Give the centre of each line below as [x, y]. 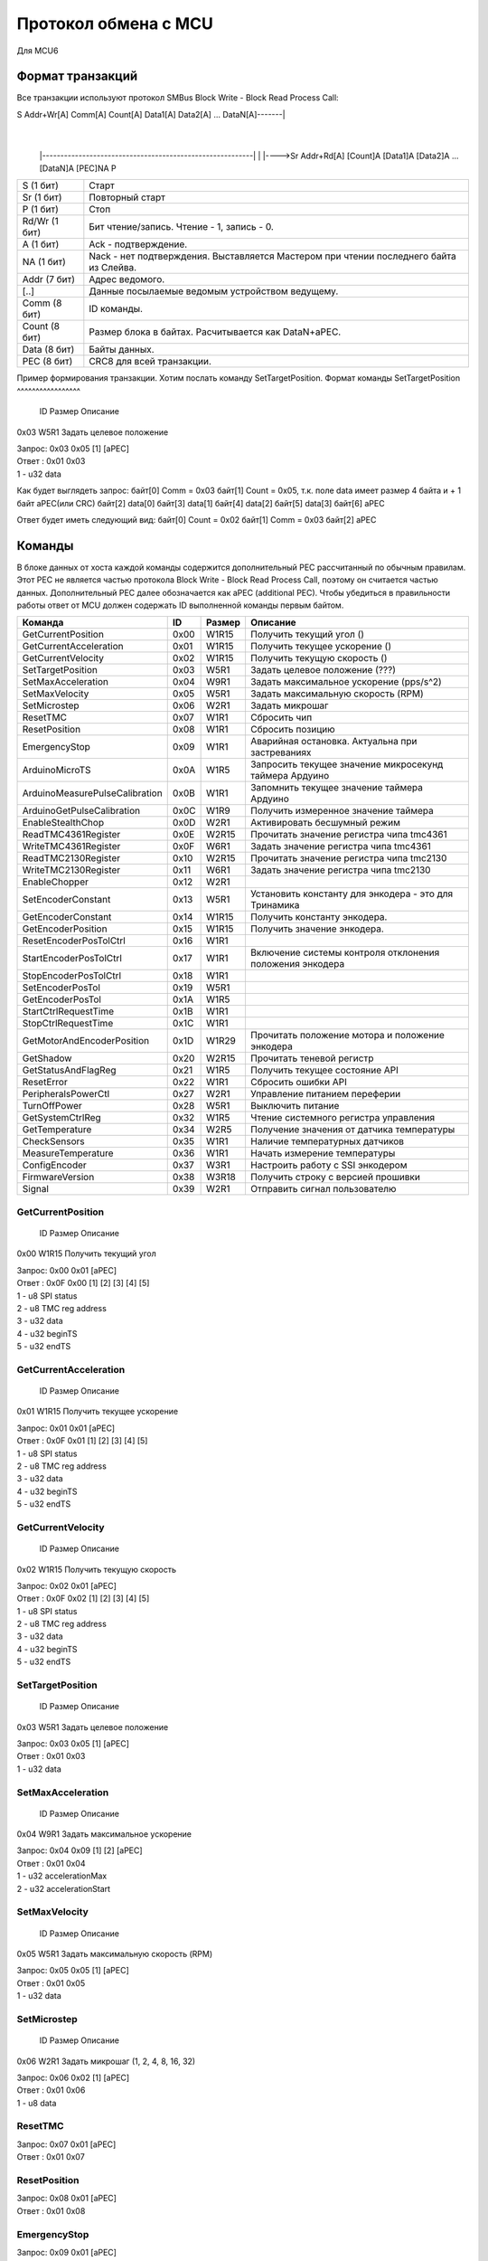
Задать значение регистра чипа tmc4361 [340, 847]
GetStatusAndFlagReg [69, 1070]
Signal [35, 1189]
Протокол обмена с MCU [115, 24]
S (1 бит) [40, 185]
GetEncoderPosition [65, 929]
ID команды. [116, 309]
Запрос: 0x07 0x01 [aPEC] [66, 2144]
